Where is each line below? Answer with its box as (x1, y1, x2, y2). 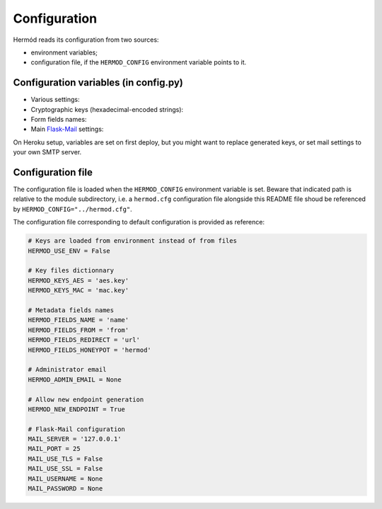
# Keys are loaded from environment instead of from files (28, 237, 237, 245)
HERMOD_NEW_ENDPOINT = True (28, 405, 125, 413)
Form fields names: (30, 115, 87, 124)
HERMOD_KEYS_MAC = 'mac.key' (28, 287, 129, 294)
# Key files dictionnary (28, 266, 115, 275)
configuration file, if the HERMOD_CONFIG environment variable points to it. (30, 58, 247, 67)
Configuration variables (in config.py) (13, 76, 183, 88)
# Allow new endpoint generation (28, 395, 144, 404)
